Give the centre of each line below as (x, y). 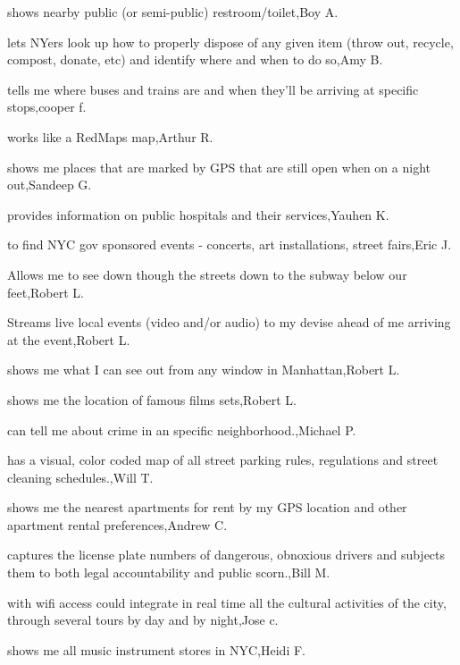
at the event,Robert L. (69, 339)
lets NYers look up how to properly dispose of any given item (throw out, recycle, (230, 42)
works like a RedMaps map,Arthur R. (110, 136)
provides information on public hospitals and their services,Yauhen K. (198, 214)
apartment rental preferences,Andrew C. (117, 524)
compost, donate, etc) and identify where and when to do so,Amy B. (195, 59)
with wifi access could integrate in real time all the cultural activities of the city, (227, 602)
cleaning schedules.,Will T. (80, 477)
